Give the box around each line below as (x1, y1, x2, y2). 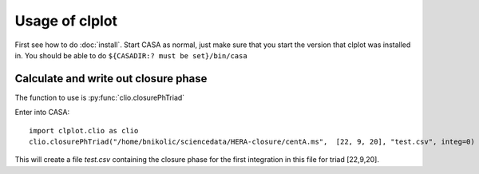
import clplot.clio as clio (29, 126, 139, 135)
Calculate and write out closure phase (14, 72, 208, 85)
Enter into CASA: (14, 108, 70, 117)
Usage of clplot (14, 12, 118, 30)
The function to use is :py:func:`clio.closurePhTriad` (14, 93, 185, 102)
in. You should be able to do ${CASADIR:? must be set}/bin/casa (14, 50, 247, 60)
